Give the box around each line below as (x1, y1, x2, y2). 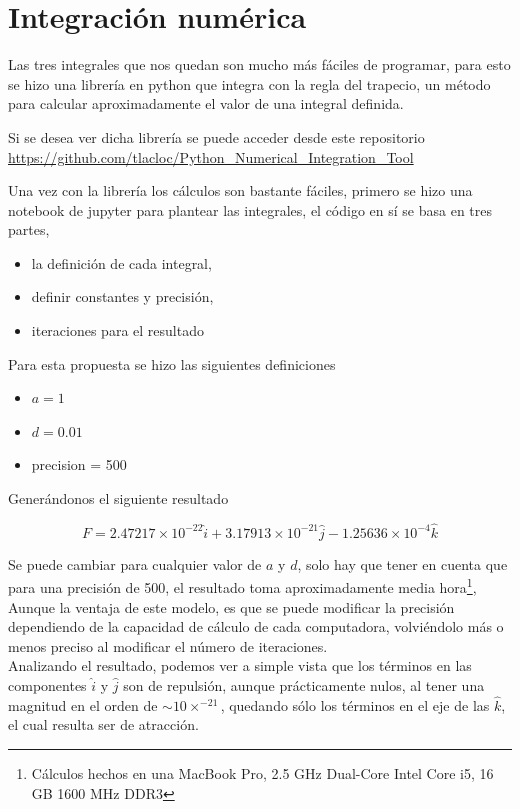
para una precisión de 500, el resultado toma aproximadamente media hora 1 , (8, 574, 477, 598)
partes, (8, 219, 50, 240)
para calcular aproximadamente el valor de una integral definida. (8, 93, 404, 114)
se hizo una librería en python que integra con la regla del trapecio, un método (8, 73, 491, 94)
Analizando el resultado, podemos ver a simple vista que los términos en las (8, 655, 472, 676)
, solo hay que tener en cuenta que (297, 553, 508, 574)
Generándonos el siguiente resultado (8, 488, 229, 509)
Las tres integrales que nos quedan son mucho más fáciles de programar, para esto (8, 54, 511, 75)
